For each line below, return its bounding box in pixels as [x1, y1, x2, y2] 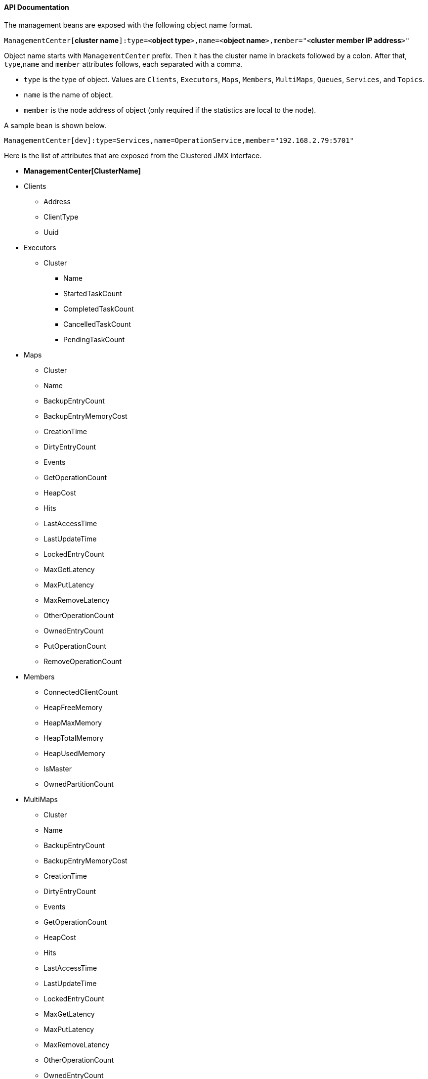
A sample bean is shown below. [4, 121, 107, 130]
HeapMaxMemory [43, 718, 102, 727]
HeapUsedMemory [43, 749, 105, 758]
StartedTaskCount [63, 289, 122, 298]
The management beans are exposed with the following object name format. [4, 20, 253, 29]
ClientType [43, 212, 79, 221]
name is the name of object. [24, 90, 113, 99]
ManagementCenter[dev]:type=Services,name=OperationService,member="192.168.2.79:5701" [4, 136, 354, 144]
